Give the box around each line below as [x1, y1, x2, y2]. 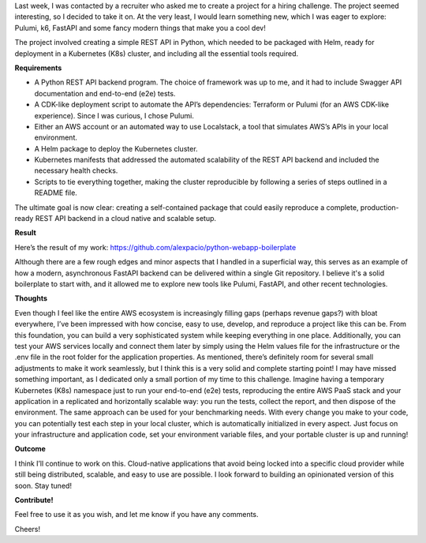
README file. [34, 188, 78, 197]
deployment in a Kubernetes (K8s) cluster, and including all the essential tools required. [14, 48, 299, 58]
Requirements [14, 63, 62, 73]
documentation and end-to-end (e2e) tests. [34, 88, 176, 98]
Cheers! [14, 524, 41, 534]
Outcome [14, 444, 47, 454]
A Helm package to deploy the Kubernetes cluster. [34, 144, 198, 153]
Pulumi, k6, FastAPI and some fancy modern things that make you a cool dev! [14, 23, 266, 32]
